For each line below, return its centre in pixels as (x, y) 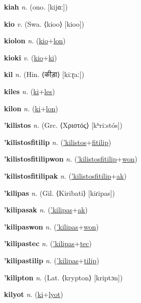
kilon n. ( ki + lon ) (31, 108)
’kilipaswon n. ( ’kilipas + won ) (51, 226)
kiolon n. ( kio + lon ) (35, 41)
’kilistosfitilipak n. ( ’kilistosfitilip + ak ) (65, 175)
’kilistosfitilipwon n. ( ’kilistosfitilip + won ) (71, 159)
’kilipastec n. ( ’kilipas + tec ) (48, 243)
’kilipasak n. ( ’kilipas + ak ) (46, 210)
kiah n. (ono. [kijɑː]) (36, 7)
